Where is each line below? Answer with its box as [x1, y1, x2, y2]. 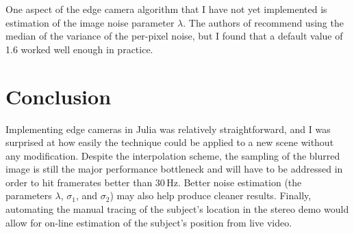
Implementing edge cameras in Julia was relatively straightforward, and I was [5, 121, 331, 136]
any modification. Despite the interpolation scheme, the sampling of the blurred [5, 148, 340, 162]
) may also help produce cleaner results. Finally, [110, 188, 312, 203]
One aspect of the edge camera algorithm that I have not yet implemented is [5, 2, 327, 16]
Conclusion [5, 82, 112, 110]
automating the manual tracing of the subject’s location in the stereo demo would [5, 202, 349, 216]
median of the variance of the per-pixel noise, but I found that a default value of [5, 29, 343, 43]
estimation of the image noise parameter [5, 15, 175, 29]
